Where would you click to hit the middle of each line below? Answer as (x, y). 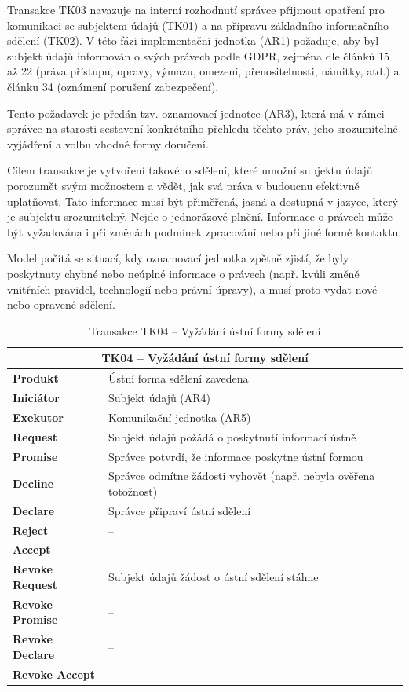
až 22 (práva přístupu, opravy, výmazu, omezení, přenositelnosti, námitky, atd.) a (203, 71)
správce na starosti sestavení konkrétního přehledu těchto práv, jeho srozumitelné (203, 128)
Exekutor (38, 417)
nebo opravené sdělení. (61, 304)
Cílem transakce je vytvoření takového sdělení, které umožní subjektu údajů (190, 170)
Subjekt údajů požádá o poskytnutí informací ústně (232, 436)
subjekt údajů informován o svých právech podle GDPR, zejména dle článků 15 (199, 55)
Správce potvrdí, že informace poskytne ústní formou (236, 456)
